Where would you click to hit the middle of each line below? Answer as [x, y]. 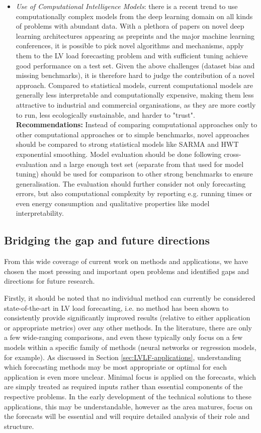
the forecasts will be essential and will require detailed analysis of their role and [127, 416]
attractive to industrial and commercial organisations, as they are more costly [136, 104]
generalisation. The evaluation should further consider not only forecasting [131, 183]
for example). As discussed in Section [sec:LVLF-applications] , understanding [123, 357]
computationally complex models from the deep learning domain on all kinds [134, 16]
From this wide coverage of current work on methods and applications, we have [126, 261]
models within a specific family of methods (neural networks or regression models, [130, 347]
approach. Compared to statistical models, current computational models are [134, 85]
